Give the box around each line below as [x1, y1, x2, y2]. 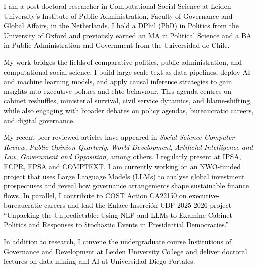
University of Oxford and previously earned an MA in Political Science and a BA [4, 30, 252, 40]
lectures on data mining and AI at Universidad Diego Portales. [4, 256, 195, 266]
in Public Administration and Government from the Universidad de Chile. [4, 40, 230, 50]
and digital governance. [4, 115, 75, 125]
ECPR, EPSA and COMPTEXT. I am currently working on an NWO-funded [4, 161, 241, 171]
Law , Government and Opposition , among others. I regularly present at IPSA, [4, 151, 241, 162]
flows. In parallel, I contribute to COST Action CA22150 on [4, 190, 187, 200]
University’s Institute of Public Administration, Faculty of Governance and [4, 10, 233, 21]
